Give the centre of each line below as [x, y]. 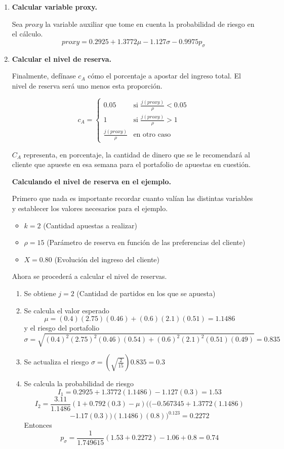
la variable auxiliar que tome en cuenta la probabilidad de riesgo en [150, 24]
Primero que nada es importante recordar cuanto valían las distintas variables [132, 198]
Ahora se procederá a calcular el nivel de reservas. [89, 276]
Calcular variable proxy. [54, 7]
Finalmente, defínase [44, 76]
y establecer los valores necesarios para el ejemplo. [90, 208]
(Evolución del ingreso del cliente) [107, 259]
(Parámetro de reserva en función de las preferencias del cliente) [146, 242]
